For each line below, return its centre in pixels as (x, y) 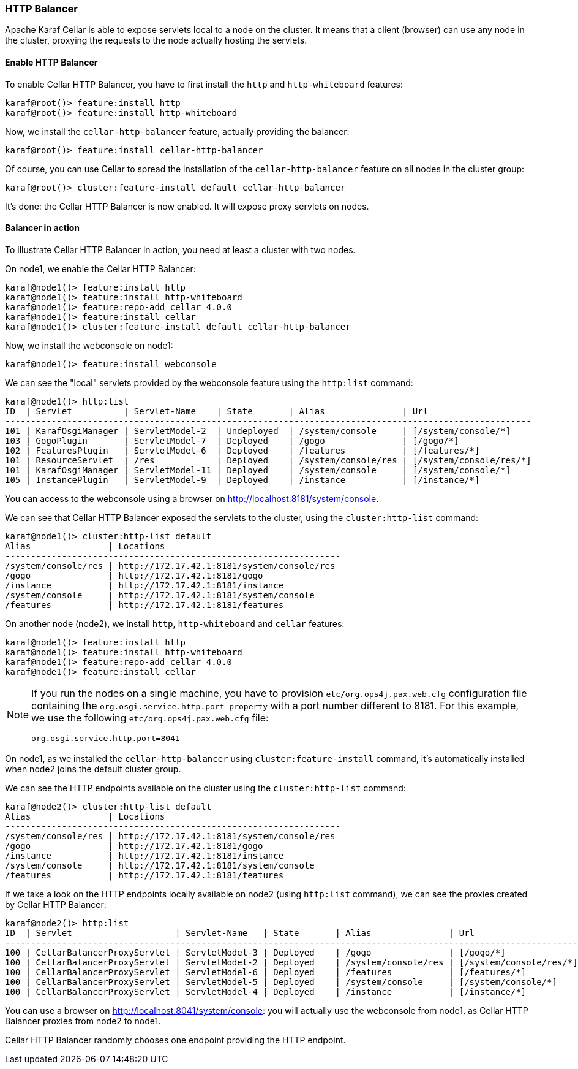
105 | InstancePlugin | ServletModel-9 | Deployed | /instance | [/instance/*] (242, 480)
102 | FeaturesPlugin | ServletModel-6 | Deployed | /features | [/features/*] (242, 450)
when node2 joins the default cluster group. (93, 769)
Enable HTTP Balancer (51, 62)
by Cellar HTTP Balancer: (56, 904)
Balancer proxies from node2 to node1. (83, 1021)
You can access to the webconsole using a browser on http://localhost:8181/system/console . (192, 498)
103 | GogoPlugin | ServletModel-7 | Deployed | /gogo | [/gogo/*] (232, 440)
